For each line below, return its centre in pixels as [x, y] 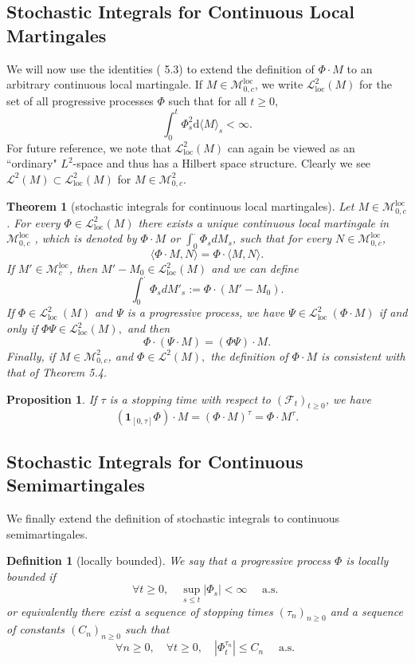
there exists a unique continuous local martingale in [264, 222]
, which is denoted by [86, 238]
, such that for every [282, 238]
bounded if [31, 576]
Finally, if [31, 355]
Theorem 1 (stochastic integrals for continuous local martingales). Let [180, 206]
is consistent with [363, 355]
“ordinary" [32, 163]
